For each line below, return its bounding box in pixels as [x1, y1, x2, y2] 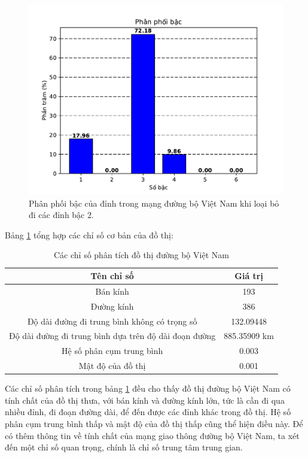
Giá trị [234, 270, 263, 282]
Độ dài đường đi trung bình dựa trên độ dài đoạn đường [9, 329, 216, 342]
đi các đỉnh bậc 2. [29, 208, 94, 221]
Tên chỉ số [90, 270, 134, 282]
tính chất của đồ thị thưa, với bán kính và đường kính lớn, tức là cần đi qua [5, 394, 285, 406]
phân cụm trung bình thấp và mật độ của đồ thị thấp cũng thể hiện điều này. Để [5, 417, 303, 430]
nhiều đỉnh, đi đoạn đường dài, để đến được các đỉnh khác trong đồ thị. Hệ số [5, 405, 291, 418]
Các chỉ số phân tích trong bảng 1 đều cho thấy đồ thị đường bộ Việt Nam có [5, 382, 291, 395]
